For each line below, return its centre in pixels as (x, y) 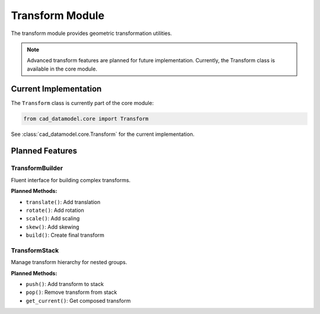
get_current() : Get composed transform (78, 300)
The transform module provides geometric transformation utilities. (91, 33)
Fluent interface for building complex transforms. (71, 180)
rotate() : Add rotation (55, 210)
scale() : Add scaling (53, 218)
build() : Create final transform (65, 235)
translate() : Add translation (63, 202)
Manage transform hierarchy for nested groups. (69, 262)
